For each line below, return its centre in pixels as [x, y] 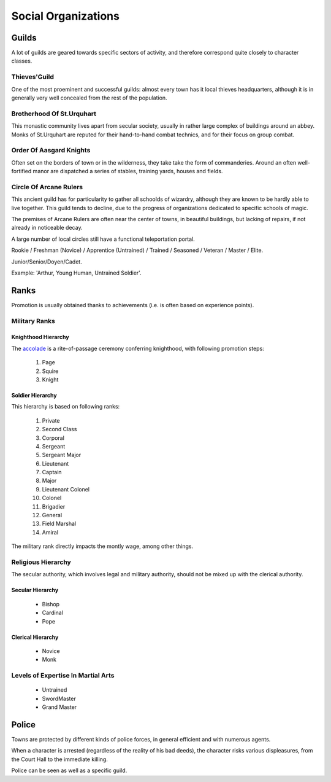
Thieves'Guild [33, 77]
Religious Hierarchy [41, 562]
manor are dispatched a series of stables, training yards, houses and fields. [128, 171]
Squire [50, 371]
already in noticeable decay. [47, 228]
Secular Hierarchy [35, 590]
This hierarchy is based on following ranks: [66, 407]
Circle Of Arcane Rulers [47, 187]
